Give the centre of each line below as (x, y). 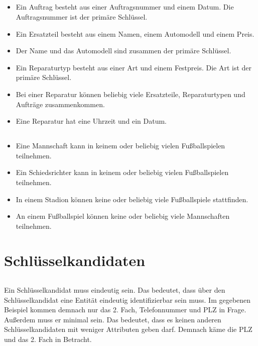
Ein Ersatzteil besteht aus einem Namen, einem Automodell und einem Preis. (135, 33)
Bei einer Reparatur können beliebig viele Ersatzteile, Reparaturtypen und (131, 94)
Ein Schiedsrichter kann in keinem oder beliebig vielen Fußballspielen (122, 172)
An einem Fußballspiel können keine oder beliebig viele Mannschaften (123, 216)
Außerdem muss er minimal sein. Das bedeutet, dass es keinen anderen (113, 319)
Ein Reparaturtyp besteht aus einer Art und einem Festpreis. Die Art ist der (134, 67)
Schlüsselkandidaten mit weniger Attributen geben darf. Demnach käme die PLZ (128, 329)
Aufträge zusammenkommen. (60, 104)
